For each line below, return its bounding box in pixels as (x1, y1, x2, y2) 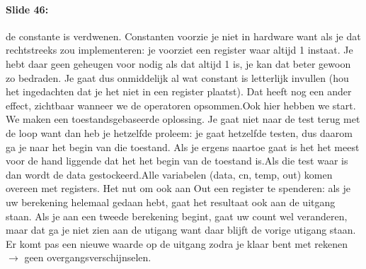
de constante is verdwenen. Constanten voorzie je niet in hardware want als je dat (6, 28, 361, 43)
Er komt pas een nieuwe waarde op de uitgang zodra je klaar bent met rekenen (6, 236, 348, 251)
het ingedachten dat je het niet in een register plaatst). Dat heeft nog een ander (6, 84, 352, 99)
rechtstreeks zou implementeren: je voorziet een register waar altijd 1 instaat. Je (6, 42, 353, 57)
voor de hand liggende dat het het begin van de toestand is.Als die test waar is (6, 153, 348, 168)
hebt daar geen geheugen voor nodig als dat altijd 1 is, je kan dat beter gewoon (6, 56, 351, 71)
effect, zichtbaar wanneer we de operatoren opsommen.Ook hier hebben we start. (6, 97, 356, 112)
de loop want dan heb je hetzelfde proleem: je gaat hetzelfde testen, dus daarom (6, 125, 353, 140)
